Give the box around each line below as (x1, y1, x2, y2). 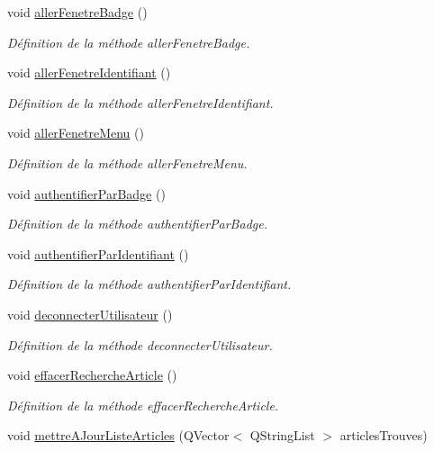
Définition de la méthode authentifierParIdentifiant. (7, 275, 292, 293)
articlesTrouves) (339, 426, 428, 445)
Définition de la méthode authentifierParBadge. (7, 214, 267, 233)
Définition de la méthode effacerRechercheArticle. (7, 395, 279, 414)
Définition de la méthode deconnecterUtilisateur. (7, 335, 273, 354)
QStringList (249, 426, 315, 445)
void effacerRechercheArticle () (7, 365, 177, 384)
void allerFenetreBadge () (7, 3, 148, 21)
